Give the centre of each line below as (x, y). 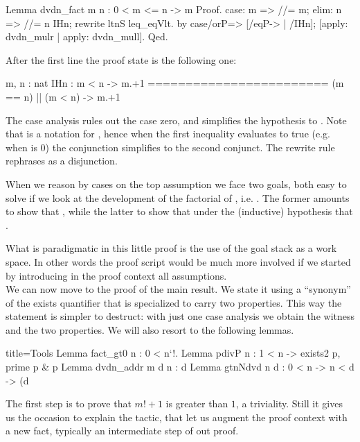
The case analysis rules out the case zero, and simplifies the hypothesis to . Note (176, 120)
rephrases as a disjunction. (62, 161)
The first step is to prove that (69, 403)
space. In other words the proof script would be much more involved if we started (178, 261)
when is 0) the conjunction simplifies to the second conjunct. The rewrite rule (170, 147)
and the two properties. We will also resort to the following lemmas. (150, 329)
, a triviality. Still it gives (289, 403)
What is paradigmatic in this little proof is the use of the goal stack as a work (171, 248)
